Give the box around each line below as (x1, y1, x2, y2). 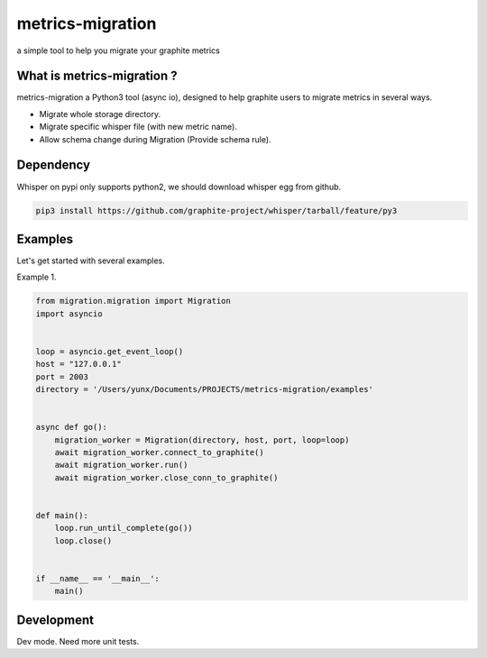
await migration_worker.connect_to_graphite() (54, 447, 265, 458)
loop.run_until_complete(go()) (54, 523, 193, 534)
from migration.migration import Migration (35, 296, 232, 306)
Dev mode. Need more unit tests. (16, 635, 140, 646)
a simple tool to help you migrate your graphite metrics (16, 45, 220, 56)
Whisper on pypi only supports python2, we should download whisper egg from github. (16, 181, 342, 192)
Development (16, 612, 95, 627)
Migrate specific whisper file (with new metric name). (39, 122, 238, 133)
